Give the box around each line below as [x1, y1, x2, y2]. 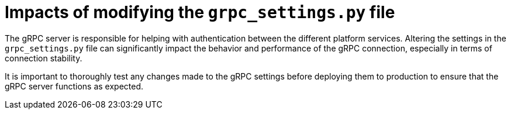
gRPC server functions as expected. [5, 81, 144, 91]
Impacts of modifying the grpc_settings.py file [5, 2, 395, 22]
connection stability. [5, 53, 82, 63]
